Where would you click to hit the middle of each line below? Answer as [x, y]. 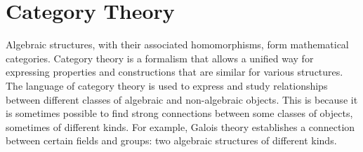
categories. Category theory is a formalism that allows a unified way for [160, 58]
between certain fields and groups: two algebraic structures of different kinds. [171, 140]
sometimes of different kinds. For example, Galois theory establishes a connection [180, 126]
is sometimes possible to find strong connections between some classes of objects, [179, 113]
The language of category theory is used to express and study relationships [167, 85]
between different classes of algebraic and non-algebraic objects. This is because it [182, 99]
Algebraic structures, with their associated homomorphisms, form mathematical [177, 44]
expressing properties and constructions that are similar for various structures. [174, 72]
